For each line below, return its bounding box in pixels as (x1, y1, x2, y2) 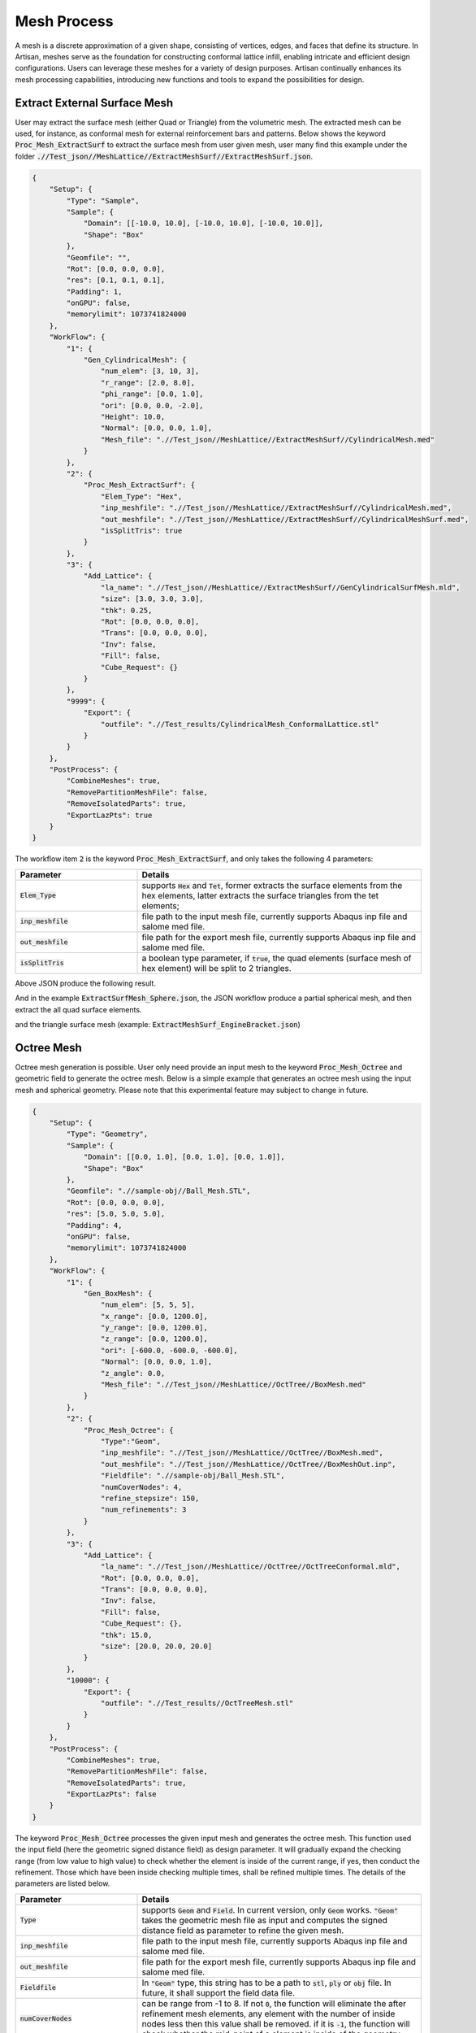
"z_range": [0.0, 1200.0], (100, 1334, 209, 1343)
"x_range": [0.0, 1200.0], (100, 1312, 209, 1321)
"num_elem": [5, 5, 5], (100, 1300, 195, 1309)
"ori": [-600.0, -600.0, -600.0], (100, 1346, 239, 1355)
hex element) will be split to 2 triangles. (141, 962, 292, 973)
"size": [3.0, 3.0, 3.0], (100, 594, 204, 603)
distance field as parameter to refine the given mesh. (141, 1924, 344, 1935)
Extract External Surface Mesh (15, 96, 174, 110)
